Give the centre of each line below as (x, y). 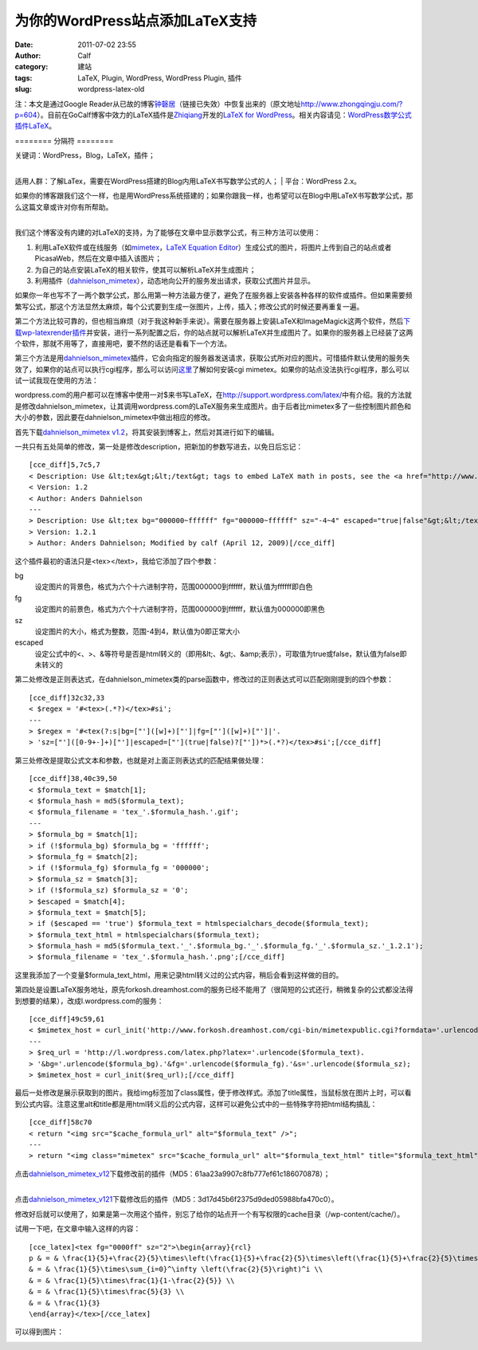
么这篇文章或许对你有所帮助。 (64, 206)
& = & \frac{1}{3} (65, 1303)
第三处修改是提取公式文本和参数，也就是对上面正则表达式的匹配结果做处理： (140, 760)
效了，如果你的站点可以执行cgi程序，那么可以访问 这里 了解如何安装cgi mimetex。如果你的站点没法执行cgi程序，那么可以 (212, 369)
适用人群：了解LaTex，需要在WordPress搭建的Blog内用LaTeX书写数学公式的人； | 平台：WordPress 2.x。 (188, 181)
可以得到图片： (39, 1332)
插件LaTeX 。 (35, 126)
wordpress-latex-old (111, 89)
